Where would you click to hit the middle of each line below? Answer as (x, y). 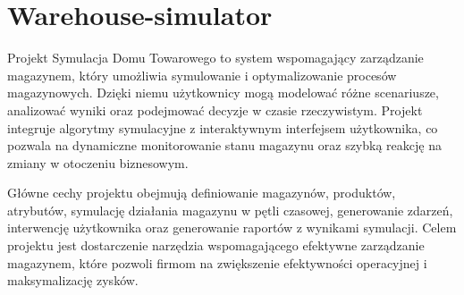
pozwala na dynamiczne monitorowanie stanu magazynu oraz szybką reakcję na (224, 145)
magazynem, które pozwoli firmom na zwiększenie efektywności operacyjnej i (217, 262)
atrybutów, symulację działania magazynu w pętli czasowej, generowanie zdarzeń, (230, 210)
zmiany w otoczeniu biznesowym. (98, 162)
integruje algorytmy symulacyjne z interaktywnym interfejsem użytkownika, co (223, 127)
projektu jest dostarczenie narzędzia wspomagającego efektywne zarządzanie (216, 245)
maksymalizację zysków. (73, 280)
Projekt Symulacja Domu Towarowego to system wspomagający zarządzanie (215, 58)
